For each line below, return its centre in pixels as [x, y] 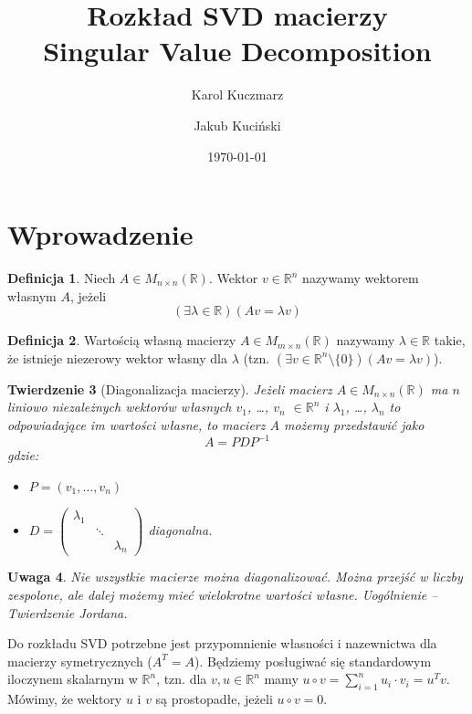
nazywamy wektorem [361, 278]
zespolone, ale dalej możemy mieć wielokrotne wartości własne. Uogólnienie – [223, 595]
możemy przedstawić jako [354, 425]
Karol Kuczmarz [237, 94]
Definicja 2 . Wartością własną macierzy [122, 340]
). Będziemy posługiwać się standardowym [313, 661]
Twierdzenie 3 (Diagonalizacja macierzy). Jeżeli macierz [170, 388]
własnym [32, 295]
